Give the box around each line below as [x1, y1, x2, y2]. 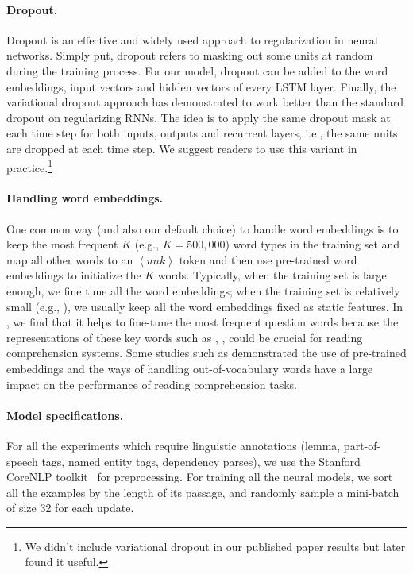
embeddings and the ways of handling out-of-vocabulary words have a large [6, 360, 373, 376]
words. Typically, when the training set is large [157, 267, 387, 283]
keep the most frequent [6, 236, 118, 252]
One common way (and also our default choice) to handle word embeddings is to [6, 220, 399, 237]
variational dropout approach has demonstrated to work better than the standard [6, 94, 403, 110]
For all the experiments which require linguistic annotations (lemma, [6, 437, 341, 453]
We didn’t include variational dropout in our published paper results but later [25, 537, 406, 554]
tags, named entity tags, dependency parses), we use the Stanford [41, 453, 361, 469]
